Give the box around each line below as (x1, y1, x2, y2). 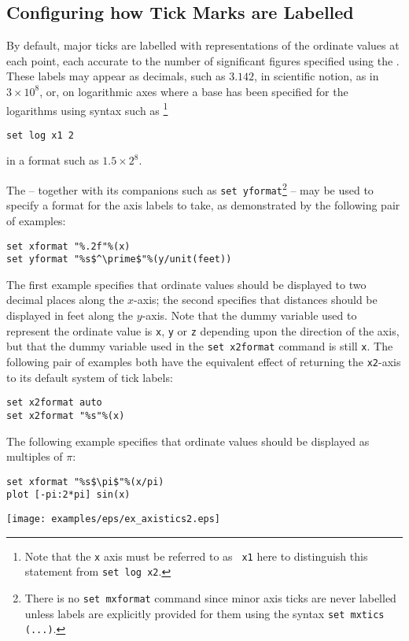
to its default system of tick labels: (6, 369, 173, 385)
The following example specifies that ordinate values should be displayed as (6, 432, 370, 449)
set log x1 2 (6, 129, 74, 141)
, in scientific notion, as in (254, 68, 379, 84)
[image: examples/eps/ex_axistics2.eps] (6, 513, 221, 525)
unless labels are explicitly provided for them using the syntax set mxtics (24, 605, 385, 621)
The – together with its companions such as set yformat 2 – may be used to (6, 180, 374, 198)
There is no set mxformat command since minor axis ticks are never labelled (24, 590, 396, 606)
